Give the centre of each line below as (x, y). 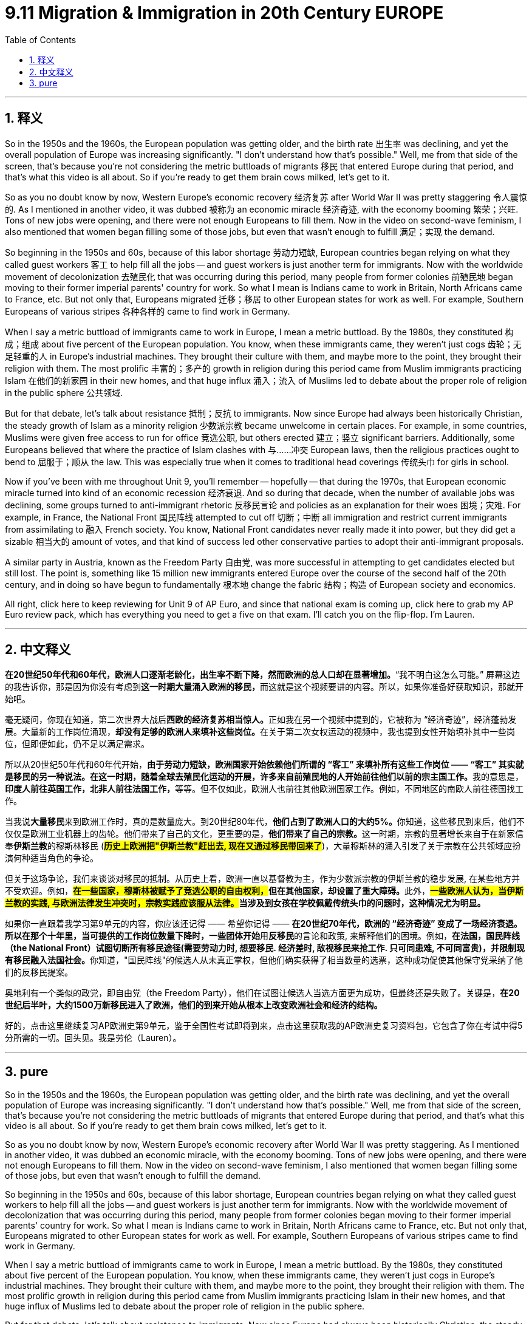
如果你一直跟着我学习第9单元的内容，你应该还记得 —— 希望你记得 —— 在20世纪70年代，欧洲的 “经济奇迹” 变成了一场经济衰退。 (264, 924)
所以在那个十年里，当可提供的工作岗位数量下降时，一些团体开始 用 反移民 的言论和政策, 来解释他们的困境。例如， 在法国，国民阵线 (262, 936)
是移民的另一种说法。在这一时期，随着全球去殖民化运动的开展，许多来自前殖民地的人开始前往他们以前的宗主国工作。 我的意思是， (264, 777)
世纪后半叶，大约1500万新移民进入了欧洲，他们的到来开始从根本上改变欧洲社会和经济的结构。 (194, 1005)
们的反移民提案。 (39, 972)
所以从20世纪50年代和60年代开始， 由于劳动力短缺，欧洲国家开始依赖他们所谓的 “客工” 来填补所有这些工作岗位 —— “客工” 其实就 (264, 765)
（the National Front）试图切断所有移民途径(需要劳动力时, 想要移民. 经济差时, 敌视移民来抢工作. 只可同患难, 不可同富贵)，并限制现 (265, 948)
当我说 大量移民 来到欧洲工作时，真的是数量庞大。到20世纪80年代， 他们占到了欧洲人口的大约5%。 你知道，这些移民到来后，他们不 (265, 822)
